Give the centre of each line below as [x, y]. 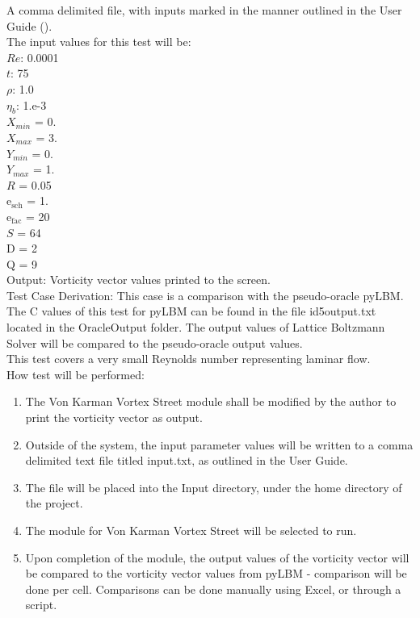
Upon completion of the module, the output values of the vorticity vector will [217, 557]
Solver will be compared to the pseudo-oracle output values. [155, 342]
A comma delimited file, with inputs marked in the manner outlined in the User [204, 10]
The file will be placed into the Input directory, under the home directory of [214, 487]
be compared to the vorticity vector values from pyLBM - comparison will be [216, 573]
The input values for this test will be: [99, 42]
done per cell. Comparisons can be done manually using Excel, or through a [213, 589]
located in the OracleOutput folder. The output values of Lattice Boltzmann [196, 327]
